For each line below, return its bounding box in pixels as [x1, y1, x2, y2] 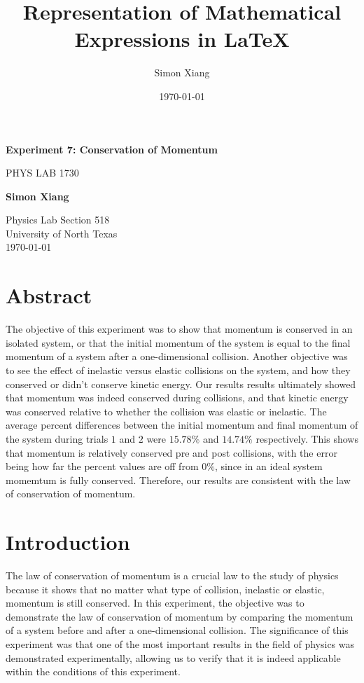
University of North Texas [6, 226, 118, 240]
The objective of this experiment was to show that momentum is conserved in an [6, 322, 353, 336]
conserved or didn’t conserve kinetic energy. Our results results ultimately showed [6, 376, 356, 391]
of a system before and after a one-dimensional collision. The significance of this [6, 623, 349, 637]
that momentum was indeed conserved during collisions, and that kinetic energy [6, 390, 349, 405]
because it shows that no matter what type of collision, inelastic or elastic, [6, 581, 325, 596]
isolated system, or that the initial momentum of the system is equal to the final [6, 335, 351, 350]
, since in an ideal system [214, 459, 323, 474]
